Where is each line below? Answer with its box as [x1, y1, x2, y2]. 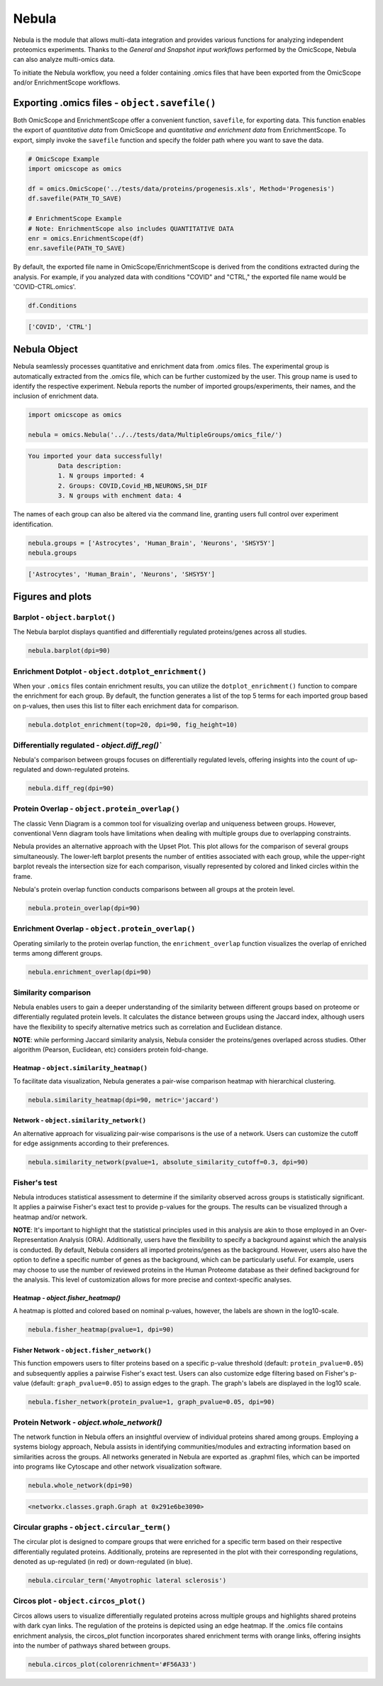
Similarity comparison [13, 988, 91, 998]
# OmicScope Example [28, 155, 99, 163]
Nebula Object [13, 343, 78, 355]
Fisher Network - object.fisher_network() [13, 1346, 152, 1354]
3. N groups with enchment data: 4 [57, 492, 182, 500]
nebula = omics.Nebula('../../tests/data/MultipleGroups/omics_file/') [28, 431, 283, 439]
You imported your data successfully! [28, 452, 163, 460]
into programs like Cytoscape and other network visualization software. [13, 1462, 222, 1471]
